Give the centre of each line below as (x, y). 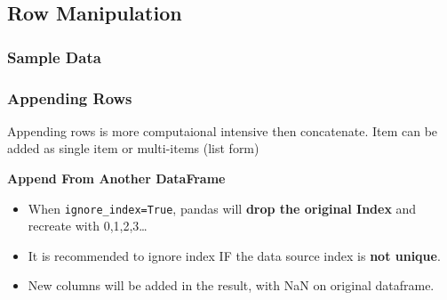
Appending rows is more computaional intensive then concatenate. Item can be (223, 130)
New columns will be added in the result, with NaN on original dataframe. (231, 285)
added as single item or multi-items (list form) (133, 148)
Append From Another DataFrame (116, 178)
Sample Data (54, 57)
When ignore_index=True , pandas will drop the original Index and (222, 208)
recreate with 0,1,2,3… (88, 226)
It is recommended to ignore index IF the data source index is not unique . (234, 255)
